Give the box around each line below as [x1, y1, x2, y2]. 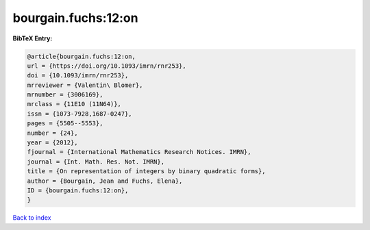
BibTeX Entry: [12, 34, 53, 42]
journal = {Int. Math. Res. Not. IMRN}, [27, 157, 164, 166]
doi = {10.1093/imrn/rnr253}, [27, 72, 129, 79]
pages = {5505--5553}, [27, 120, 103, 127]
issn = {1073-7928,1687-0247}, [27, 110, 133, 118]
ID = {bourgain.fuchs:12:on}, [27, 187, 129, 194]
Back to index [12, 214, 51, 222]
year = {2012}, [27, 139, 78, 146]
